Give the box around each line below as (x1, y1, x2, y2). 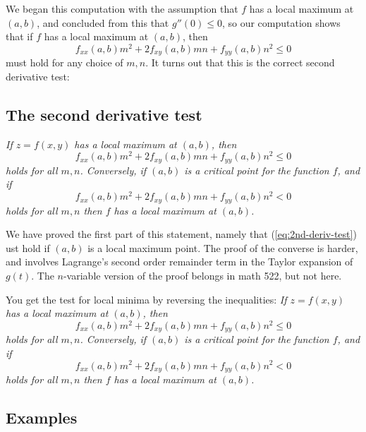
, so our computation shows (221, 15, 341, 30)
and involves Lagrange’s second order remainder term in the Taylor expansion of (6, 254, 353, 269)
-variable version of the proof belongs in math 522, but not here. (63, 268, 342, 282)
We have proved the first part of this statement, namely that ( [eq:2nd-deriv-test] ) (6, 227, 357, 241)
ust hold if (6, 240, 50, 255)
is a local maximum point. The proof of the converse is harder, (87, 240, 358, 255)
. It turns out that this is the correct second (145, 55, 335, 70)
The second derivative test (6, 103, 202, 125)
